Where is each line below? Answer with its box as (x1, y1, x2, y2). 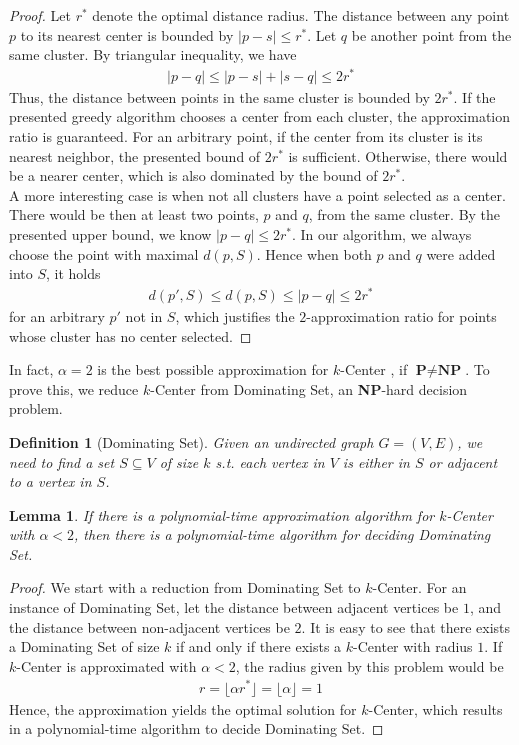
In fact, (9, 359, 54, 380)
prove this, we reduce (9, 378, 139, 399)
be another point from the (351, 24, 512, 45)
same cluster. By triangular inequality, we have (9, 44, 297, 65)
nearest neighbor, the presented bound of (9, 145, 261, 166)
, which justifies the (175, 305, 295, 326)
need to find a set (9, 451, 115, 472)
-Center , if (340, 359, 408, 380)
